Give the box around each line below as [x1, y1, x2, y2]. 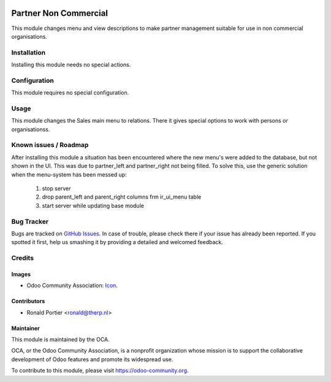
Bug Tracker [11, 217, 49, 226]
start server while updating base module [42, 202, 144, 209]
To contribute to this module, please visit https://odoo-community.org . [11, 367, 189, 374]
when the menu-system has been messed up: [11, 170, 127, 178]
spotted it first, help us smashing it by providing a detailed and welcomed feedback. [11, 239, 223, 246]
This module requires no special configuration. [11, 89, 129, 96]
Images [11, 270, 31, 278]
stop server [42, 185, 71, 193]
